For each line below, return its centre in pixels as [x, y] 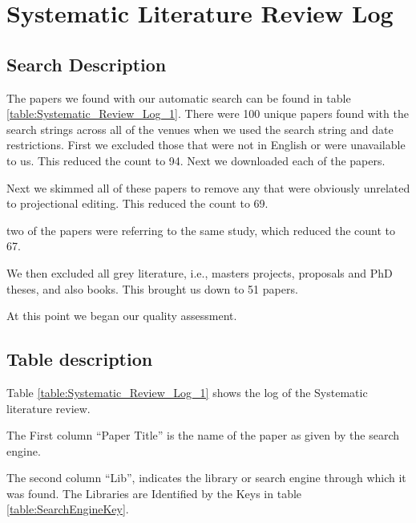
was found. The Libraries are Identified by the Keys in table [154, 493]
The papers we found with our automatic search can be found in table [179, 97]
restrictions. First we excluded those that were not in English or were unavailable [206, 145]
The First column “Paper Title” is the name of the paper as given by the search [203, 435]
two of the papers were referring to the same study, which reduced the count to [201, 230]
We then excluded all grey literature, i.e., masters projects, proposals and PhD [200, 272]
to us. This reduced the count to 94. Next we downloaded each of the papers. [196, 160]
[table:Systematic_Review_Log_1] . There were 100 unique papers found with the [208, 114]
